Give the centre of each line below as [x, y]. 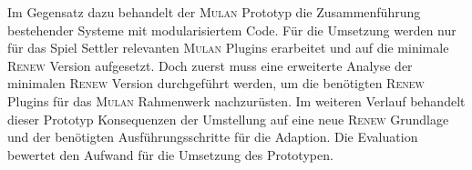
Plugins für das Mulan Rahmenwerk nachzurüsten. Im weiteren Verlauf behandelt [236, 100]
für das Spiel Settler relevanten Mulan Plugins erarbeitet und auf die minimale [228, 48]
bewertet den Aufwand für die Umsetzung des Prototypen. [170, 154]
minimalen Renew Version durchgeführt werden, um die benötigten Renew [216, 83]
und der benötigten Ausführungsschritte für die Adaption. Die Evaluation [213, 137]
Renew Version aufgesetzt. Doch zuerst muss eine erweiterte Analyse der [210, 65]
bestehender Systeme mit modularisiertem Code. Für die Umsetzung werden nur [232, 30]
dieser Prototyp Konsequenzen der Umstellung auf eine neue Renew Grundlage [228, 119]
